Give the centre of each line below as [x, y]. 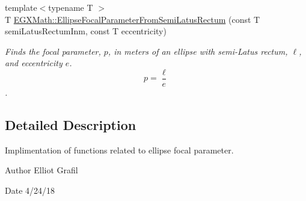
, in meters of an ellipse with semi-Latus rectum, [198, 51]
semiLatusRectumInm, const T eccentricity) [86, 31]
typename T [71, 7]
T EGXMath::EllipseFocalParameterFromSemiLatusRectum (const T [133, 19]
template [21, 7]
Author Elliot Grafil [41, 170]
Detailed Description [71, 125]
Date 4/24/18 [30, 190]
